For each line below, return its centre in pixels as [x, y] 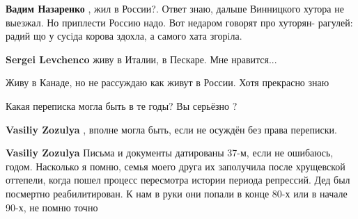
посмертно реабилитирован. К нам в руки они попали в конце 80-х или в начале [177, 193]
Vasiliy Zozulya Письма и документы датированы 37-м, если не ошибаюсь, [170, 153]
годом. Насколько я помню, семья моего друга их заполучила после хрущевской [176, 166]
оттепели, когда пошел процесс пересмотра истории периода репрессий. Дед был [178, 180]
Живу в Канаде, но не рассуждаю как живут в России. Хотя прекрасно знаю [168, 82]
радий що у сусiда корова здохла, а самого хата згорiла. [124, 36]
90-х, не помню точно [52, 207]
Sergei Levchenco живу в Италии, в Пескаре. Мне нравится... [141, 59]
